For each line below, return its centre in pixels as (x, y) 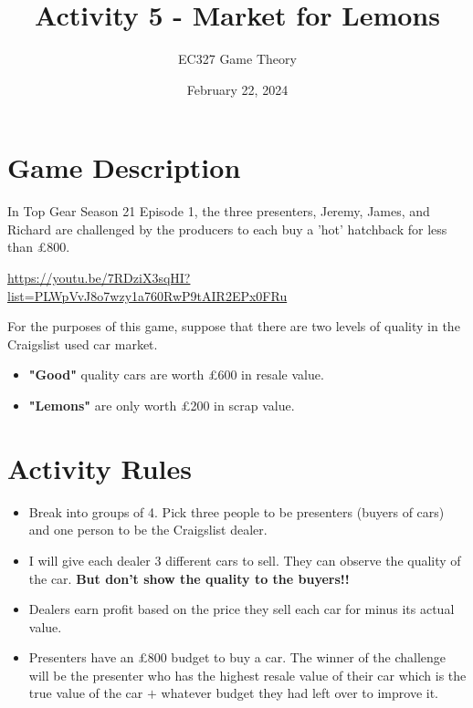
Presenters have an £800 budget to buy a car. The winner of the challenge (237, 657)
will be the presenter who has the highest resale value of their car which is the (247, 675)
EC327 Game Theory (237, 59)
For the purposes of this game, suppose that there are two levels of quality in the (234, 326)
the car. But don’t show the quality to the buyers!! (189, 578)
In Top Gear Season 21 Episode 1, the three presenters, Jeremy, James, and (219, 211)
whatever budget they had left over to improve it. (300, 693)
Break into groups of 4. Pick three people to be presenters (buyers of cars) (236, 511)
